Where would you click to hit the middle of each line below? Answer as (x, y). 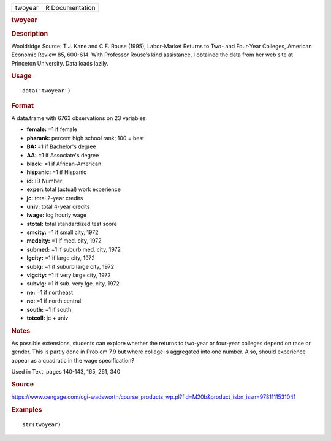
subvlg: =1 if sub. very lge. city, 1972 (73, 284)
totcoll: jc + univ (48, 318)
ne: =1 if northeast (50, 292)
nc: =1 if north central (54, 301)
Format (22, 105)
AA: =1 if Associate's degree (63, 155)
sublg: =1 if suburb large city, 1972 (70, 266)
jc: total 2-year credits (55, 198)
